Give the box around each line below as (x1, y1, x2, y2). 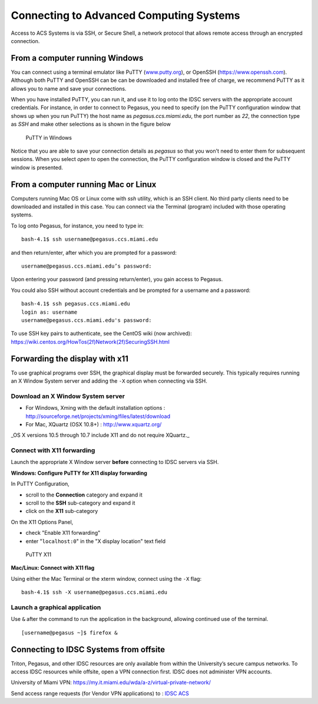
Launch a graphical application (11, 603, 101, 611)
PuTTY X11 (25, 551, 52, 558)
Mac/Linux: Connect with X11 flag (11, 564, 95, 571)
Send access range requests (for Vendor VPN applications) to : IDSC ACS (11, 690, 190, 697)
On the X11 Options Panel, (11, 518, 74, 525)
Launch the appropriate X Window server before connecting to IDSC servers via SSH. (11, 459, 219, 466)
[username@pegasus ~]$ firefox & (21, 629, 118, 636)
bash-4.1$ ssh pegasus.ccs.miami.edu (21, 301, 131, 307)
